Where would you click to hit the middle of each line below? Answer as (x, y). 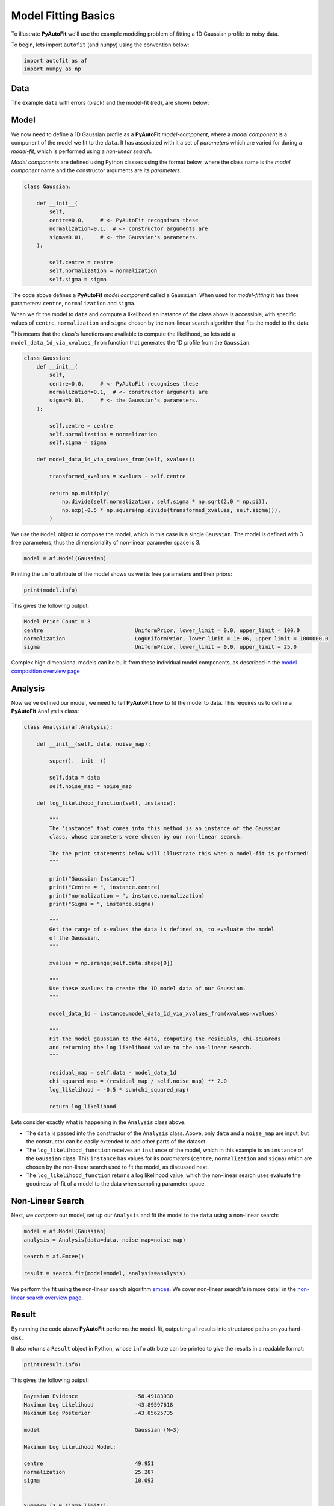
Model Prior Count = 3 (57, 622)
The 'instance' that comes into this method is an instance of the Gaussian (165, 828)
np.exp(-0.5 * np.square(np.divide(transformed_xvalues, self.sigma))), (171, 510)
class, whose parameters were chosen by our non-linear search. (146, 837)
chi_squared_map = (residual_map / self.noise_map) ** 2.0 (138, 1081)
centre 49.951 (89, 1464)
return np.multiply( (79, 493)
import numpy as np (52, 69)
